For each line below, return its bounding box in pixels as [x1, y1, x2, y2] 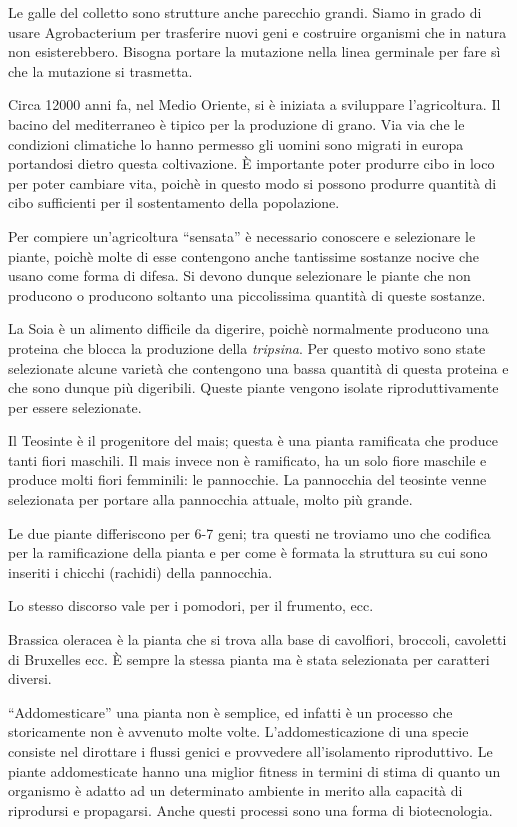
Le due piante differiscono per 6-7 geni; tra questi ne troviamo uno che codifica [8, 522, 491, 543]
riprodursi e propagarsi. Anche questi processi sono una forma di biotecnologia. [8, 799, 493, 820]
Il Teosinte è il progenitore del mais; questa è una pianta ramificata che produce [8, 430, 498, 451]
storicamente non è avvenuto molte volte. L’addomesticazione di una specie [8, 721, 469, 742]
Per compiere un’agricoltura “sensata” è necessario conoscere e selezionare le [8, 225, 476, 246]
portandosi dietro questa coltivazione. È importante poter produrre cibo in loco [8, 153, 495, 174]
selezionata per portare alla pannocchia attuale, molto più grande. [8, 489, 413, 510]
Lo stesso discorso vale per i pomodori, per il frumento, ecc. [8, 595, 374, 616]
